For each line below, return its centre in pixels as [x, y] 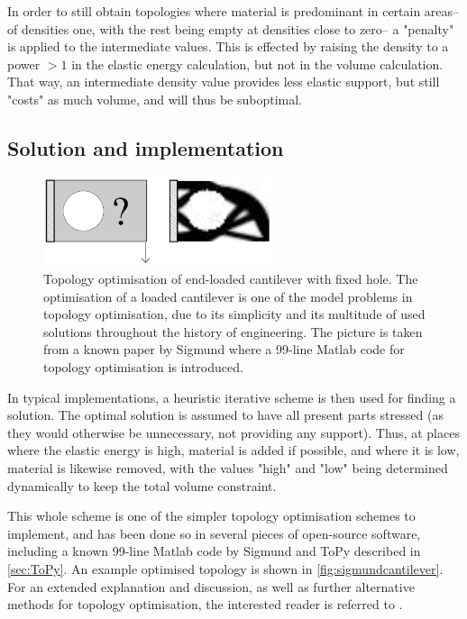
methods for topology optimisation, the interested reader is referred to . [205, 604]
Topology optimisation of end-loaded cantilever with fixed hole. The [231, 279]
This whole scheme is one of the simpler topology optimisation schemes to [211, 516]
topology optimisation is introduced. [143, 367]
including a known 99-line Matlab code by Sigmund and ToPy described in [214, 551]
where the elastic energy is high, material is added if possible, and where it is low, [233, 450]
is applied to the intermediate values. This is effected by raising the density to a [228, 46]
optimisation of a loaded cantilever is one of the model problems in [228, 296]
